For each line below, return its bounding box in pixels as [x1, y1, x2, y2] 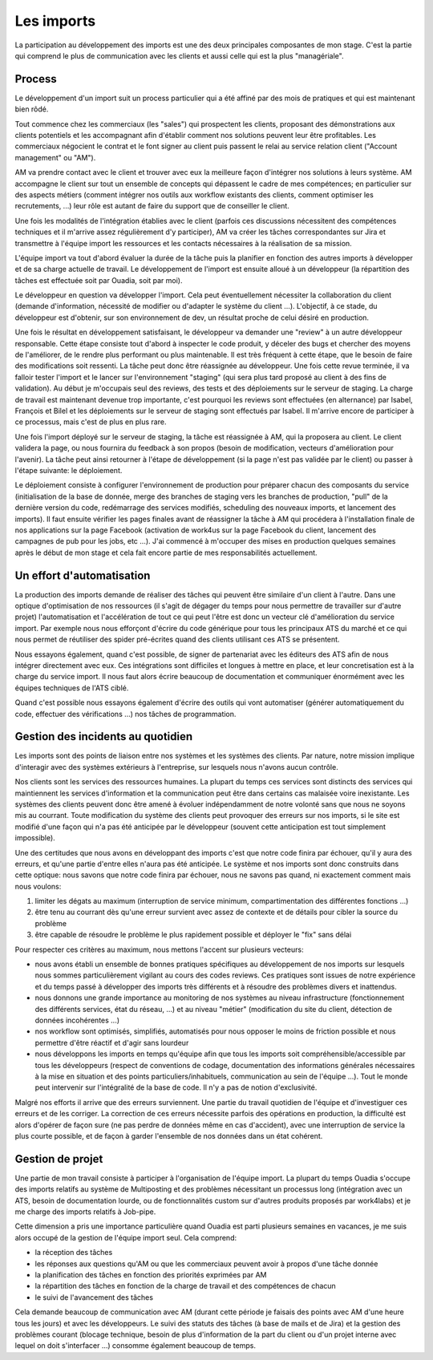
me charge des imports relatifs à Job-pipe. [14, 1207, 156, 1216]
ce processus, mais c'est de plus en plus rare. [14, 417, 167, 427]
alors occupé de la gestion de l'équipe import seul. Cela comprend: [14, 1232, 237, 1242]
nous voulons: [14, 881, 62, 891]
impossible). [14, 833, 55, 843]
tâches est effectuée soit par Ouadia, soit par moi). [14, 275, 183, 285]
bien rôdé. [14, 104, 49, 114]
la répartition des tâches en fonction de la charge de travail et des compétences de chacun [34, 1281, 336, 1291]
